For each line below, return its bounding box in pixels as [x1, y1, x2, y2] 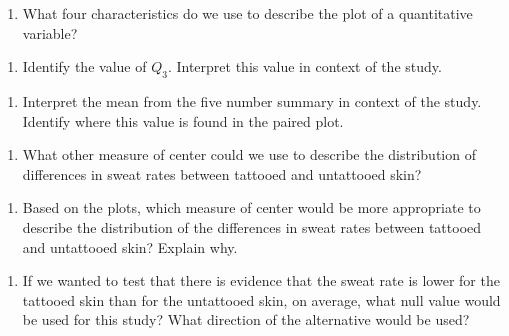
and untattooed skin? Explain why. [22, 236, 238, 257]
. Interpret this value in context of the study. [167, 56, 442, 77]
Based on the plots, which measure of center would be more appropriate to [22, 197, 481, 218]
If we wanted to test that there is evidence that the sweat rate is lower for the [22, 270, 500, 291]
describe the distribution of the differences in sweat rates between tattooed [22, 216, 482, 237]
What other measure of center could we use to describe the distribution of [22, 144, 476, 165]
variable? [22, 22, 78, 43]
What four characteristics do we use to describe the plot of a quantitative [22, 3, 473, 23]
